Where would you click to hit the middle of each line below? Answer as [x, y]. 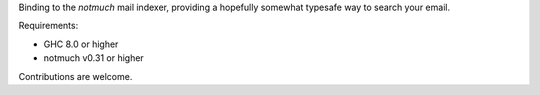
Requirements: [48, 26]
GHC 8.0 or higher [81, 44]
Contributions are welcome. [75, 76]
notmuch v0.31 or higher [93, 58]
